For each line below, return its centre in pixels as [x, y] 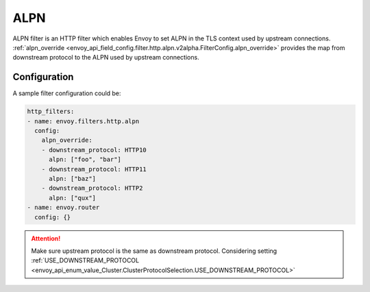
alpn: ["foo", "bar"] [85, 160]
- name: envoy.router [63, 208]
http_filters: [51, 112]
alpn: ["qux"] [72, 198]
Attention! [46, 238]
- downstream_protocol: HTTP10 [94, 150]
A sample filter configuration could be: [67, 93]
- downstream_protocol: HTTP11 [94, 169]
